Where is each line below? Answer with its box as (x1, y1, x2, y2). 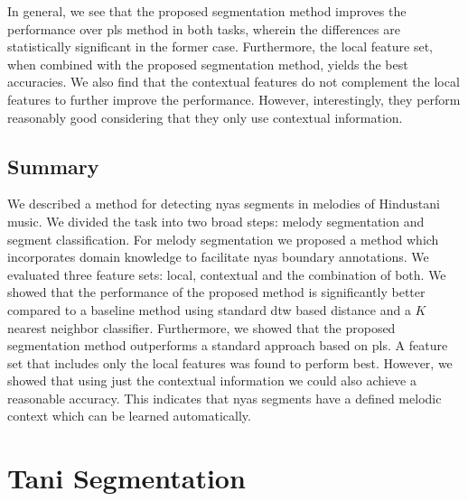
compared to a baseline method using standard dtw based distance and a (7, 300, 411, 319)
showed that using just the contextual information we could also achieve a (7, 371, 417, 390)
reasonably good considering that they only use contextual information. (7, 107, 403, 126)
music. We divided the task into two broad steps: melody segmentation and (7, 211, 425, 230)
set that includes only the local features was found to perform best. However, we (7, 353, 453, 372)
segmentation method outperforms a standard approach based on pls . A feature (7, 336, 448, 355)
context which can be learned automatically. (7, 406, 251, 425)
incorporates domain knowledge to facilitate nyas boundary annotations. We (7, 247, 429, 266)
